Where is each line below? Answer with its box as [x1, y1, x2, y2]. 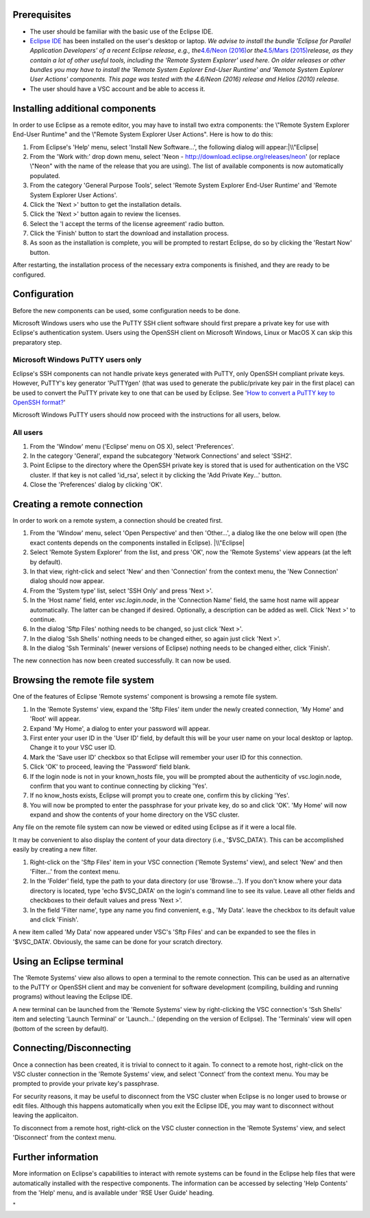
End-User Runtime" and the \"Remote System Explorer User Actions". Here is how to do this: [12, 130, 273, 138]
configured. [12, 271, 46, 279]
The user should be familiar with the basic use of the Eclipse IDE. [29, 27, 214, 36]
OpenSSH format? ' [12, 398, 66, 407]
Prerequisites [12, 9, 71, 21]
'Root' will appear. [29, 714, 81, 723]
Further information [12, 1152, 99, 1163]
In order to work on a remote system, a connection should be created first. [12, 517, 223, 525]
